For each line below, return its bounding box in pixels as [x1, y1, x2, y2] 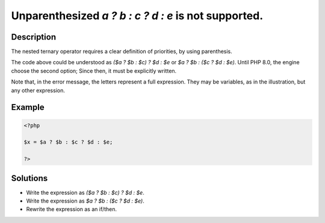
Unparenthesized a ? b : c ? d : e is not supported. [11, 9, 264, 22]
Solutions [11, 173, 48, 183]
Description [11, 32, 57, 42]
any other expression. [11, 87, 66, 94]
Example [11, 102, 45, 112]
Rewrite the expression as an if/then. [26, 206, 117, 213]
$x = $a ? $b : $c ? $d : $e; [23, 139, 113, 145]
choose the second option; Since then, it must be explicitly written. [11, 67, 177, 75]
